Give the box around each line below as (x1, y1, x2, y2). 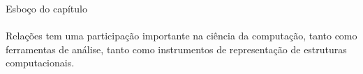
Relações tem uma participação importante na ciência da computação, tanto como (6, 28, 357, 43)
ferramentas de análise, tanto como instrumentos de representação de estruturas (6, 41, 347, 56)
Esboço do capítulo (6, 1, 87, 15)
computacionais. (6, 55, 75, 70)
